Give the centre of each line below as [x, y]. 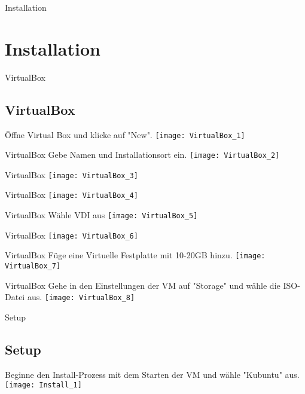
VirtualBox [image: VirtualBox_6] [71, 235]
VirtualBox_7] [33, 266]
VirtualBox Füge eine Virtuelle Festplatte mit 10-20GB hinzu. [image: [135, 255]
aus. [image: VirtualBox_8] [81, 297]
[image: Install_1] [43, 385]
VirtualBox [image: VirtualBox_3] [71, 174]
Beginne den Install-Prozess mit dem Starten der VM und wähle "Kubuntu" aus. [152, 374]
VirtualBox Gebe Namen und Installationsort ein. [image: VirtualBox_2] [142, 155]
